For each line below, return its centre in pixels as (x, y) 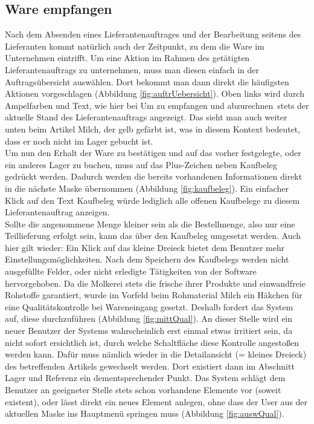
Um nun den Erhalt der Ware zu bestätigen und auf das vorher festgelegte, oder (153, 153)
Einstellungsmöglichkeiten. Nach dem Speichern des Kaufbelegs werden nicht (147, 259)
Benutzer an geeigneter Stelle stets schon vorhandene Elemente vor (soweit (143, 390)
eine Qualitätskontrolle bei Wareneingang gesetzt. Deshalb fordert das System (149, 306)
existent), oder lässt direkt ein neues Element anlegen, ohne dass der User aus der (156, 401)
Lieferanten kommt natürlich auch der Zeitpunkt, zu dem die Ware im (135, 46)
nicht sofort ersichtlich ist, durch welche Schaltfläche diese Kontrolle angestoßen (152, 342)
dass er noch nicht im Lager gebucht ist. (79, 141)
